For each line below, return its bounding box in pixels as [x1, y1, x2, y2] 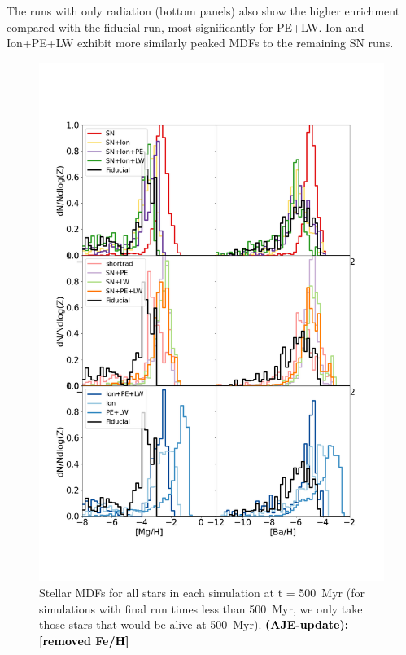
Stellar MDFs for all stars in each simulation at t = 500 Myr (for [39, 583, 365, 600]
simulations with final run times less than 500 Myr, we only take [39, 600, 363, 617]
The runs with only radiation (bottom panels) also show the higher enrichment [7, 2, 400, 19]
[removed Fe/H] [39, 631, 129, 648]
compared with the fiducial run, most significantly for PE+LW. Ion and [7, 18, 365, 35]
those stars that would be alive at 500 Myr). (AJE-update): [39, 616, 349, 633]
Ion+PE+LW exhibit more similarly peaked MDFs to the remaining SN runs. [7, 34, 394, 51]
